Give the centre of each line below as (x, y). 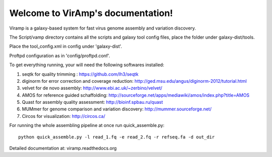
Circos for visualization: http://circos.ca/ (63, 116)
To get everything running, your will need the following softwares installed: (87, 65)
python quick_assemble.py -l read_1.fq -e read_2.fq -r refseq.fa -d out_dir (117, 137)
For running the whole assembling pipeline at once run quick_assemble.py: (87, 125)
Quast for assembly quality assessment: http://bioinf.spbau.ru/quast (92, 102)
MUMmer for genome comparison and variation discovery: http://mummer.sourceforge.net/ (117, 109)
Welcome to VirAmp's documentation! (91, 13)
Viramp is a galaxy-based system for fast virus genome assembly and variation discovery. (103, 28)
